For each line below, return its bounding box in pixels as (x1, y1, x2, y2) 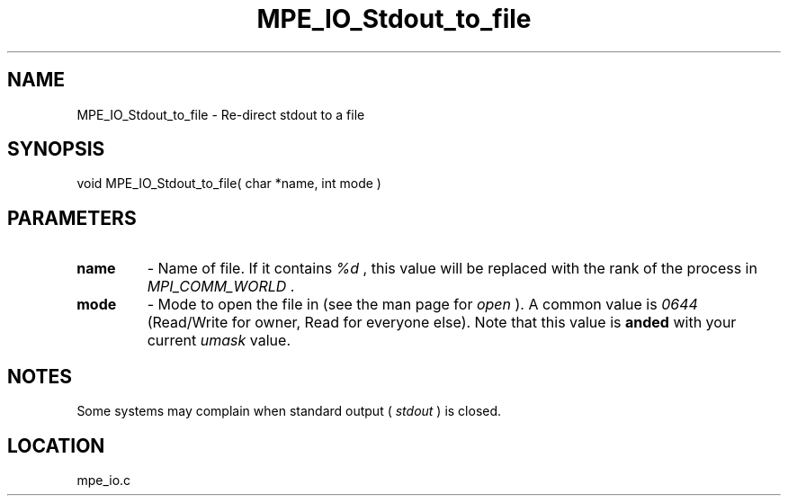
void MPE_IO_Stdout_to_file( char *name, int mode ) (76, 175, 381, 192)
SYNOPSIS (7, 138, 105, 161)
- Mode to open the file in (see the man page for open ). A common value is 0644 (147, 295, 698, 314)
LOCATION (7, 434, 105, 457)
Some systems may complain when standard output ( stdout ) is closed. (76, 403, 502, 419)
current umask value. (147, 331, 291, 350)
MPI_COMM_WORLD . (147, 277, 295, 296)
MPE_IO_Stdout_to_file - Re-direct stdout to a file (76, 106, 365, 122)
